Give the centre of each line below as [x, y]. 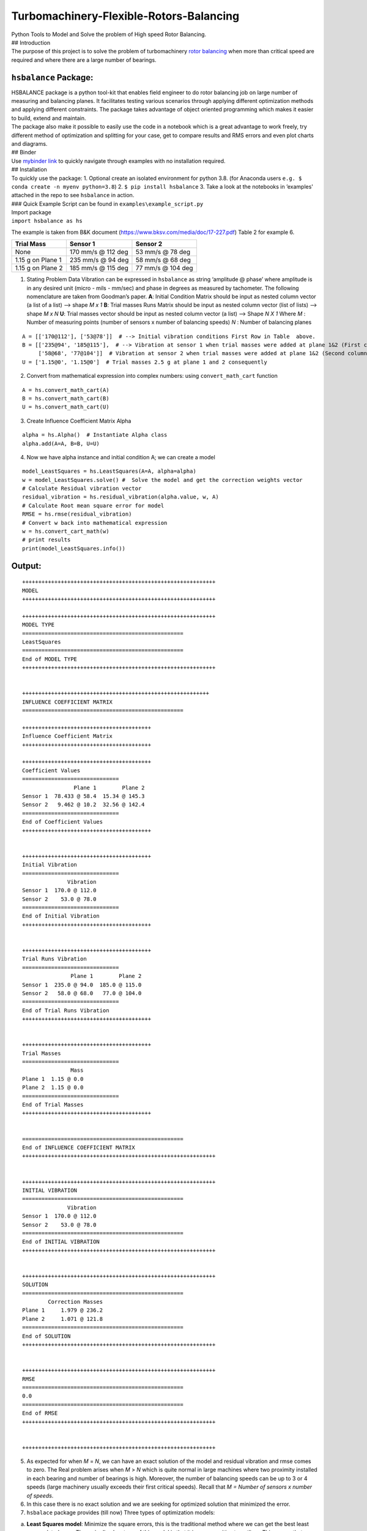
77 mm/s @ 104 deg [164, 268]
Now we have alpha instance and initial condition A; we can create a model [121, 457]
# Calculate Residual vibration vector [82, 489]
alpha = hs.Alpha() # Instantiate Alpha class [95, 435]
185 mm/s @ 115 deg [99, 268]
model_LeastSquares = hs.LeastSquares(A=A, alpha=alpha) [109, 471]
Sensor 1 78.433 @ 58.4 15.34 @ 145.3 [83, 796]
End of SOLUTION [46, 1336]
